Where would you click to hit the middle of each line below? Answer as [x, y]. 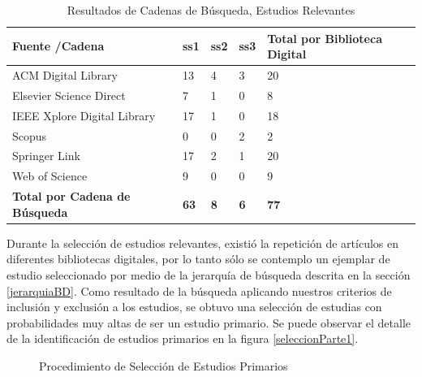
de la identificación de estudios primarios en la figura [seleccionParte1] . [183, 338]
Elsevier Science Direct [69, 95]
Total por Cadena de [71, 196]
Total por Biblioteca [325, 38]
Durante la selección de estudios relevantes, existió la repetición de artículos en [202, 243]
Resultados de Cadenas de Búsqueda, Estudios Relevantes [211, 10]
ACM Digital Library [65, 75]
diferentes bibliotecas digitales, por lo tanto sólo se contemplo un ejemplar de [198, 259]
